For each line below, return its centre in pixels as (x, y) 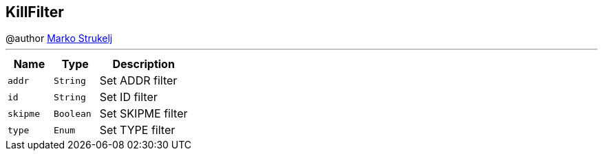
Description (144, 64)
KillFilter (35, 12)
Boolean (72, 113)
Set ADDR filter (138, 81)
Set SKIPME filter (144, 114)
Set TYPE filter (137, 130)
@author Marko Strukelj (59, 38)
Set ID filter (128, 97)
